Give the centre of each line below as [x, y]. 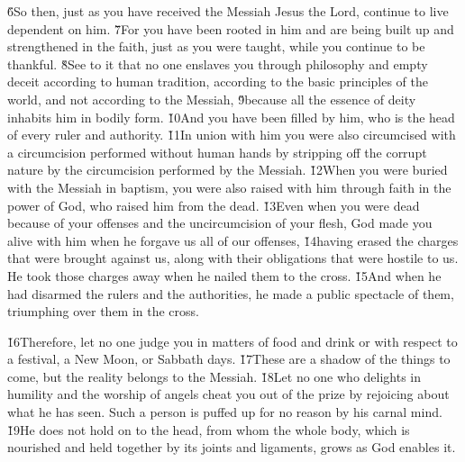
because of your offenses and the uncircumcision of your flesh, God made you [220, 223]
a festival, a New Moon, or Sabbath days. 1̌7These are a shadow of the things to [229, 359]
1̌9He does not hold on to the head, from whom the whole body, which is [209, 429]
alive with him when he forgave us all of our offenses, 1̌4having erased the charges [233, 240]
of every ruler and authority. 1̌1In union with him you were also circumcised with [232, 135]
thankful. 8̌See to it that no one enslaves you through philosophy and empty [218, 63]
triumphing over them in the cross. [103, 311]
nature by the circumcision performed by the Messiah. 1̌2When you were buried [228, 170]
